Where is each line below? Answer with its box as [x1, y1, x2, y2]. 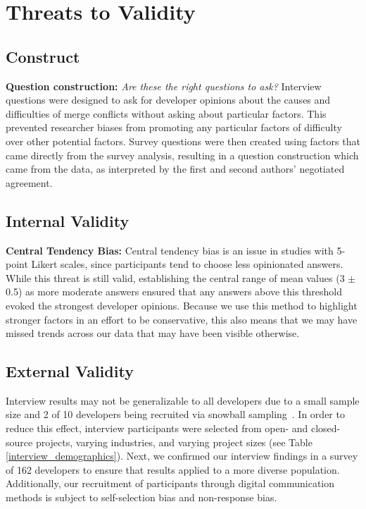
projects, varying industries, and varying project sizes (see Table [35, 434, 313, 449]
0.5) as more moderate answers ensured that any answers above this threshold [6, 284, 342, 299]
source [6, 434, 33, 449]
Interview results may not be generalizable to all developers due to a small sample [6, 393, 360, 407]
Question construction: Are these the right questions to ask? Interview [6, 78, 322, 93]
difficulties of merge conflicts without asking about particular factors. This [6, 106, 327, 121]
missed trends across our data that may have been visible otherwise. [6, 326, 300, 341]
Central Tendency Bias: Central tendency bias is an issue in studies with [6, 243, 334, 257]
